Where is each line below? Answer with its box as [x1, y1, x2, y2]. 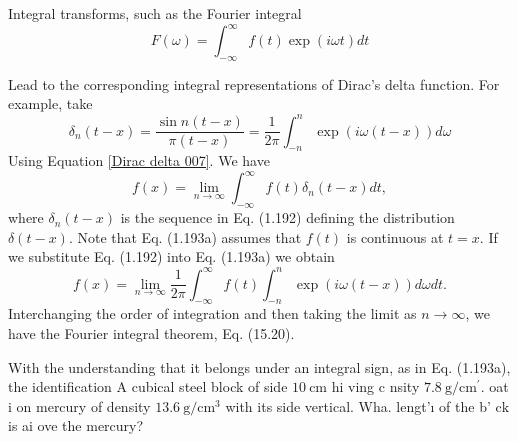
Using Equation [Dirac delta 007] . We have [8, 150, 270, 171]
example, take [8, 93, 93, 114]
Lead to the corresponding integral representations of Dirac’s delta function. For [8, 73, 500, 94]
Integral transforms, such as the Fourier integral [8, 3, 302, 23]
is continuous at [346, 226, 444, 247]
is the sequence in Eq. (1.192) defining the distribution [120, 207, 455, 228]
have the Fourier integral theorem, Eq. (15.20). [8, 322, 295, 343]
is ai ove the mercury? [8, 415, 144, 436]
